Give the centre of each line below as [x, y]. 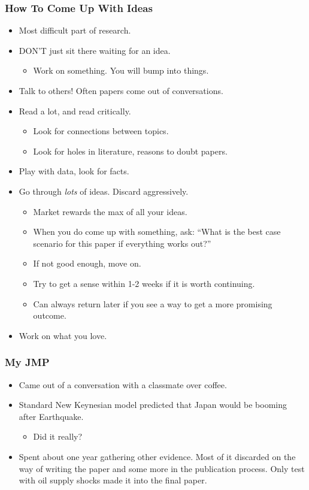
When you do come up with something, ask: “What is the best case [157, 232]
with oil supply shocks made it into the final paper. [113, 480]
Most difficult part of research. [75, 30]
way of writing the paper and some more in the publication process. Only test [162, 468]
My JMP [27, 362]
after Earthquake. [51, 416]
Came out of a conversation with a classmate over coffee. [123, 384]
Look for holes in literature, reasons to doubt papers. [130, 151]
